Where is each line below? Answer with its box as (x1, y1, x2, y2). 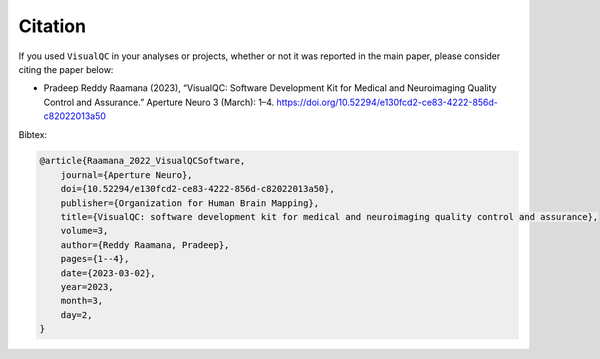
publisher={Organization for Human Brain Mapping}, (60, 197, 320, 209)
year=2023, (60, 281, 114, 292)
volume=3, (60, 225, 109, 237)
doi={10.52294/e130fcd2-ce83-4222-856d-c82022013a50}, (60, 183, 335, 195)
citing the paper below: (18, 63, 114, 75)
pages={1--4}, (60, 253, 130, 265)
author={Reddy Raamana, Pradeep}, (60, 239, 230, 250)
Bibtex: (18, 128, 48, 140)
